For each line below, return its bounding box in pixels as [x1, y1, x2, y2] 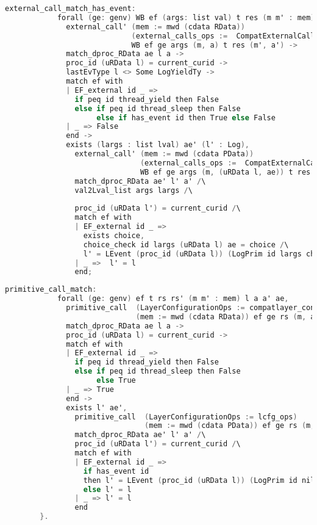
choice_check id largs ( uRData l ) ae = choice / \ [83, 240, 289, 249]
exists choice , [83, 231, 145, 240]
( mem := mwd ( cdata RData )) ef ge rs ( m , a [135, 312, 315, 321]
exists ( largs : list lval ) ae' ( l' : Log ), [66, 140, 249, 150]
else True [96, 376, 136, 385]
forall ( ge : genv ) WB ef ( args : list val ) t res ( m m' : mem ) [57, 13, 315, 22]
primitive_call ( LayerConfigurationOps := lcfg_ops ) [74, 412, 297, 421]
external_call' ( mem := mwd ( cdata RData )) [66, 22, 245, 31]
